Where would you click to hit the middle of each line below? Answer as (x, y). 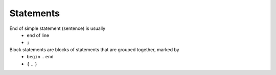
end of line (38, 35)
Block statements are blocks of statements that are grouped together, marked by (94, 49)
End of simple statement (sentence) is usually (57, 28)
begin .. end (40, 57)
